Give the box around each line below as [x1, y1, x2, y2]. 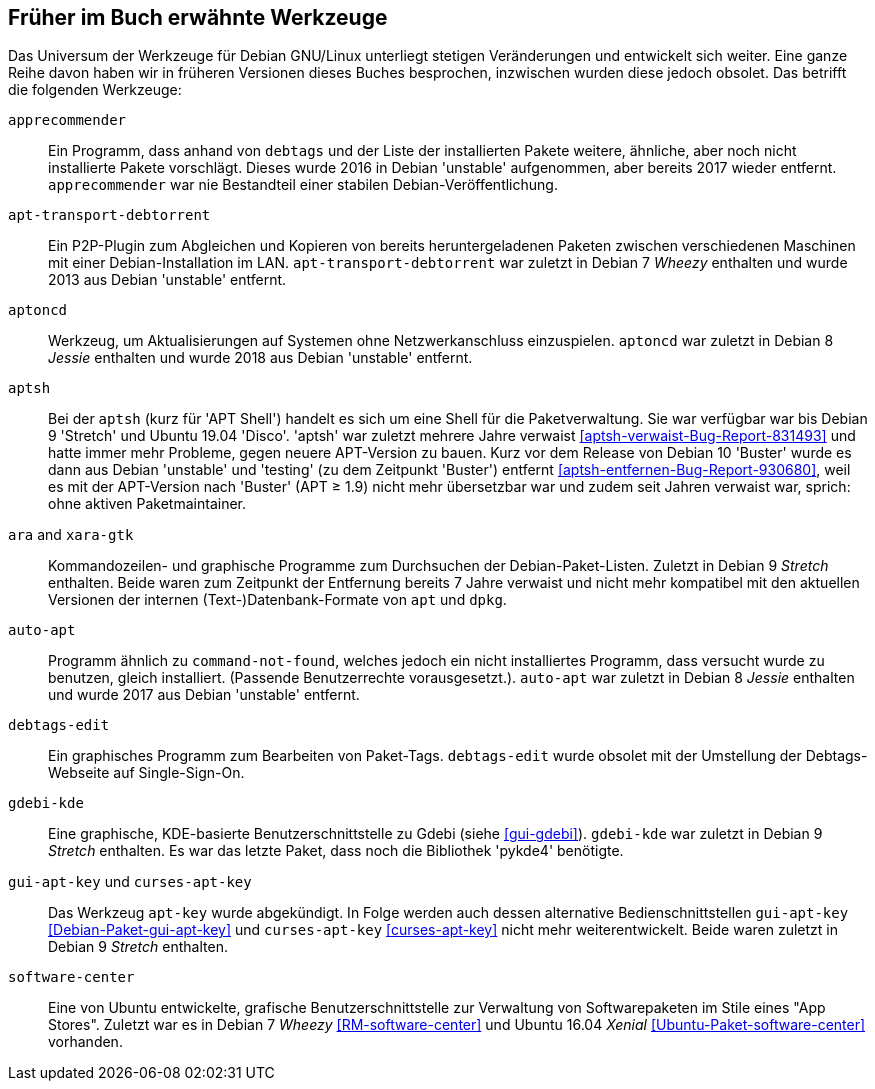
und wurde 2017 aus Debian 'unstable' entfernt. [48, 686, 360, 704]
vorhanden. [48, 1033, 123, 1051]
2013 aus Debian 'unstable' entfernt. [48, 271, 287, 289]
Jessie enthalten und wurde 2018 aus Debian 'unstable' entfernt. [48, 349, 473, 367]
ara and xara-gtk [8, 526, 134, 544]
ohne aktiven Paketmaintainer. [48, 495, 246, 513]
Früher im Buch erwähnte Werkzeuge [8, 5, 388, 30]
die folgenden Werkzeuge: [8, 81, 182, 99]
